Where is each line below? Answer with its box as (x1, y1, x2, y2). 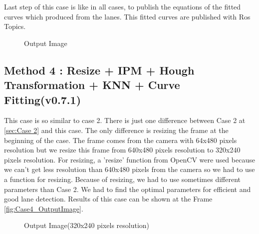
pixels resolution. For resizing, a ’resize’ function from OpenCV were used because (4, 154, 255, 164)
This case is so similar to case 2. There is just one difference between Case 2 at (4, 115, 246, 125)
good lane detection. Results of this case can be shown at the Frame (4, 193, 213, 204)
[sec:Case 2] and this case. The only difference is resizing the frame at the (4, 124, 229, 135)
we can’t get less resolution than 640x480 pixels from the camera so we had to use (4, 164, 255, 174)
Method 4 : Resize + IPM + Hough (4, 62, 195, 77)
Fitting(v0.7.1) (4, 91, 81, 107)
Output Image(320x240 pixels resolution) (24, 220, 150, 230)
